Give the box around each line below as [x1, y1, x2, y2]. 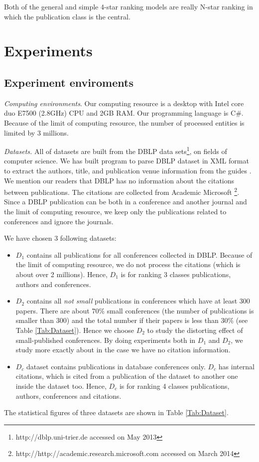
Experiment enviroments [4, 74, 133, 90]
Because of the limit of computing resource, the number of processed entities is [4, 117, 245, 128]
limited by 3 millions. [4, 127, 69, 138]
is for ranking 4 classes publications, [119, 380, 230, 391]
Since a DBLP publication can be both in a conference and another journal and [4, 196, 247, 207]
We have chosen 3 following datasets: [4, 233, 117, 243]
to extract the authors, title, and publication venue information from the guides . [4, 165, 252, 175]
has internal [218, 361, 255, 371]
